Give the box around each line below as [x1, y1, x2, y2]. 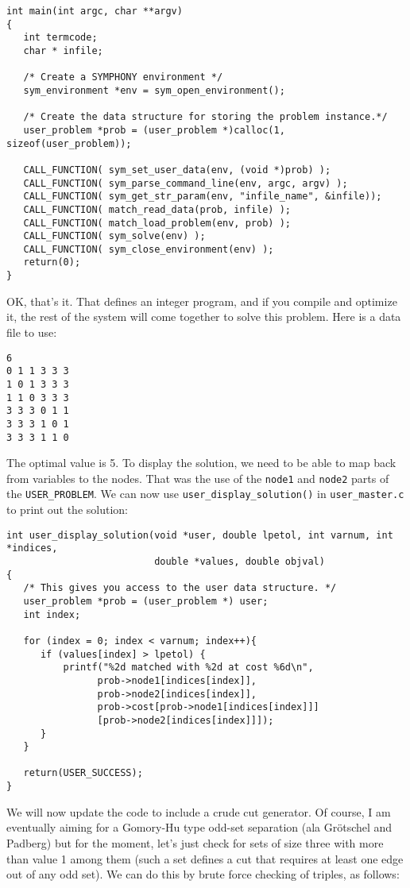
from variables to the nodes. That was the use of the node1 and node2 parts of [6, 469, 389, 486]
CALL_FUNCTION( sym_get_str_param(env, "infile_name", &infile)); [23, 191, 382, 203]
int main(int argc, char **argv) [6, 6, 183, 17]
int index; [23, 608, 81, 620]
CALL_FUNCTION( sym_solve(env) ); [23, 230, 206, 242]
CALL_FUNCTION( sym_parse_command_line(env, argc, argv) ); [23, 177, 348, 189]
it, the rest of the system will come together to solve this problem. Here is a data [6, 308, 401, 325]
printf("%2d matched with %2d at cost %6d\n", [63, 662, 314, 674]
